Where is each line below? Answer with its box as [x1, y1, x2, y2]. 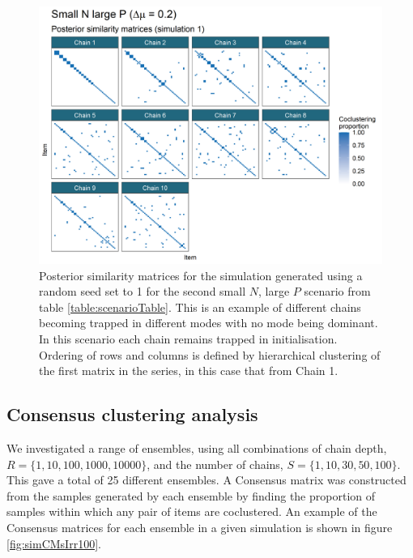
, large [258, 283, 290, 300]
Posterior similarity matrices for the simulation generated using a [39, 266, 363, 283]
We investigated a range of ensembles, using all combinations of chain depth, [6, 439, 387, 456]
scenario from [304, 283, 371, 300]
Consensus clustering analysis [6, 402, 258, 427]
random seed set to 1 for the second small [39, 283, 246, 300]
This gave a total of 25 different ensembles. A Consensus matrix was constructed [6, 471, 407, 488]
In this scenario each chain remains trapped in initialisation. [39, 330, 338, 347]
